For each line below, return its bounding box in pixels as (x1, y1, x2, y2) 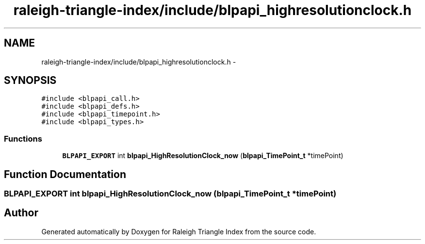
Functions (4, 133, 42, 144)
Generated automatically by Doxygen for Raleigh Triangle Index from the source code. (41, 227, 316, 236)
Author (4, 207, 38, 219)
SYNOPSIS (4, 74, 57, 87)
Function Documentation (4, 168, 126, 180)
